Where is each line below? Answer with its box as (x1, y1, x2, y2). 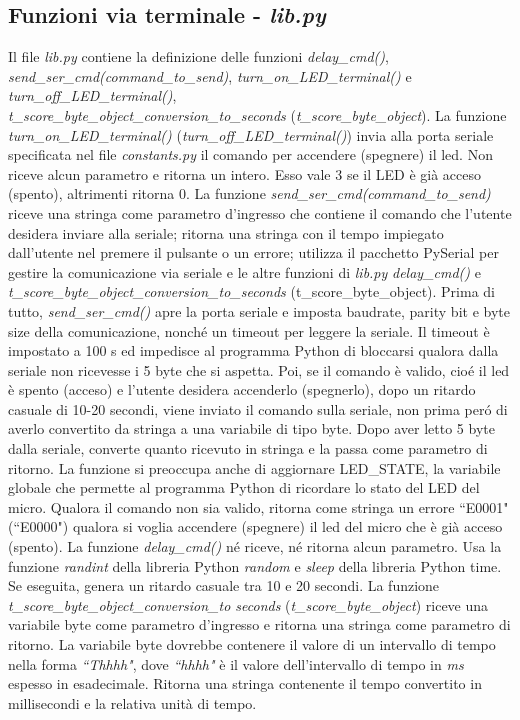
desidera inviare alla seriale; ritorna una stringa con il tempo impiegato (8, 222, 444, 243)
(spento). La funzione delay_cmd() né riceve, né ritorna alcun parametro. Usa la (8, 536, 502, 557)
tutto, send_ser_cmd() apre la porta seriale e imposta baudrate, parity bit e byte (8, 300, 510, 321)
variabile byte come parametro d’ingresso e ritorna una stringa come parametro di (8, 614, 511, 635)
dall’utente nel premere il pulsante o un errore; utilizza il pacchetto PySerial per (8, 242, 499, 263)
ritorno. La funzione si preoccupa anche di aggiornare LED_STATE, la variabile (8, 457, 501, 478)
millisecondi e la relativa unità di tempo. (8, 692, 257, 713)
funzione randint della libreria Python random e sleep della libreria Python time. (8, 555, 502, 576)
